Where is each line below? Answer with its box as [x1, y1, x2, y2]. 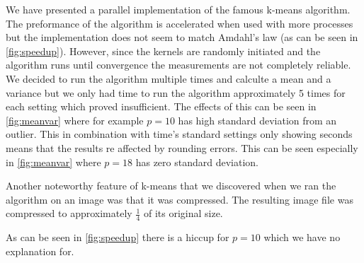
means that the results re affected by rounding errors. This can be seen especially [6, 140, 358, 155]
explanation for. [6, 243, 74, 258]
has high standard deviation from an [178, 112, 337, 127]
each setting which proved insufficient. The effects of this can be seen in [6, 99, 317, 114]
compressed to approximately [6, 206, 132, 221]
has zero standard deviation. [135, 154, 258, 169]
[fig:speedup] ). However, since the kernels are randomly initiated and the [6, 43, 321, 58]
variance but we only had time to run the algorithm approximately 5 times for [6, 85, 346, 100]
